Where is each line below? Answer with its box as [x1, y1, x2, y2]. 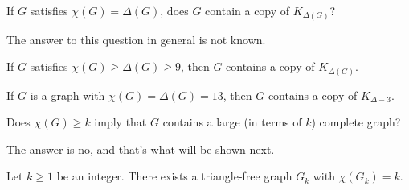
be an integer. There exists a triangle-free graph [56, 167, 292, 184]
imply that [94, 114, 147, 130]
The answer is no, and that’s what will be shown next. [6, 140, 275, 157]
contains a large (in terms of [162, 114, 302, 130]
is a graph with [30, 86, 105, 103]
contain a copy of [205, 2, 290, 19]
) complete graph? [311, 114, 401, 130]
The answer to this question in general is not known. [6, 31, 266, 47]
